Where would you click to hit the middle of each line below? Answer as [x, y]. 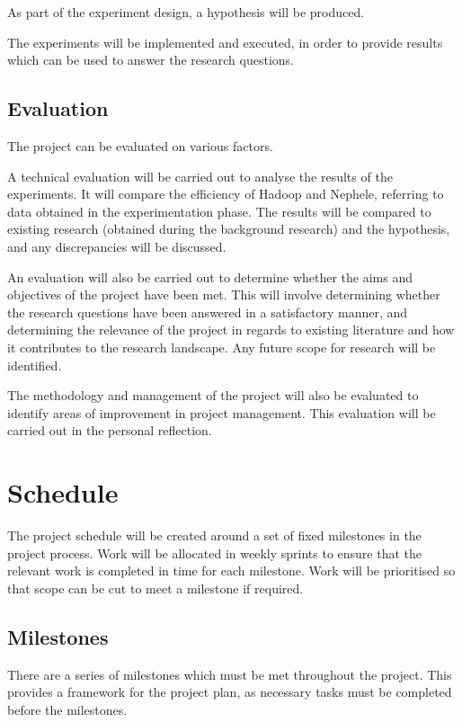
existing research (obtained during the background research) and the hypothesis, [229, 229]
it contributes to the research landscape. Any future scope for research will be [222, 347]
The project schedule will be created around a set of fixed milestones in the [214, 535]
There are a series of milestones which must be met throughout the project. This [230, 674]
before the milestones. [67, 709]
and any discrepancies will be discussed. [117, 246]
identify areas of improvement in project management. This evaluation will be [222, 412]
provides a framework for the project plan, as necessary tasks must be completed [230, 692]
